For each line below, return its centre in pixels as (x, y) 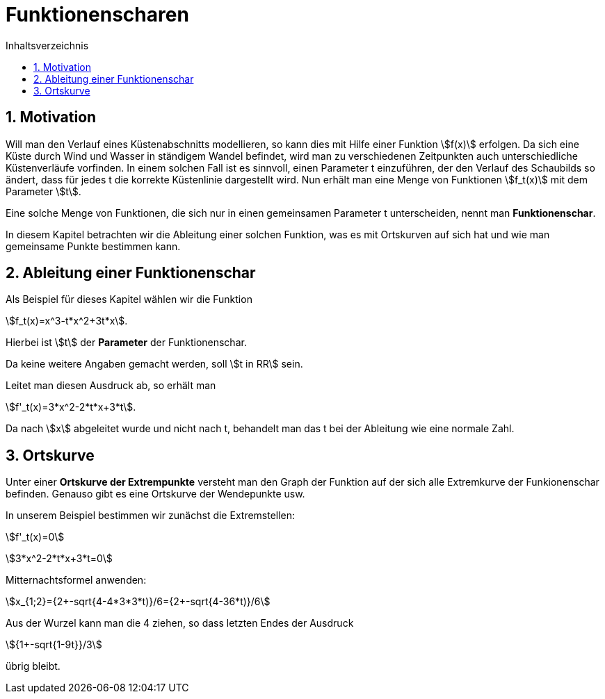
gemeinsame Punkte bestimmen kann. (93, 246)
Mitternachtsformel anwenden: (76, 580)
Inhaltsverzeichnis (47, 45)
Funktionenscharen (97, 15)
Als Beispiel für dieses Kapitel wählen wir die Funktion (129, 299)
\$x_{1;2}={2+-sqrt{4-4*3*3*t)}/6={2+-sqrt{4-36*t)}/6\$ (138, 602)
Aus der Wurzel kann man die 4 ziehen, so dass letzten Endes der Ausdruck (180, 623)
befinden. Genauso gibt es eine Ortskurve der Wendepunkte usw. (155, 494)
